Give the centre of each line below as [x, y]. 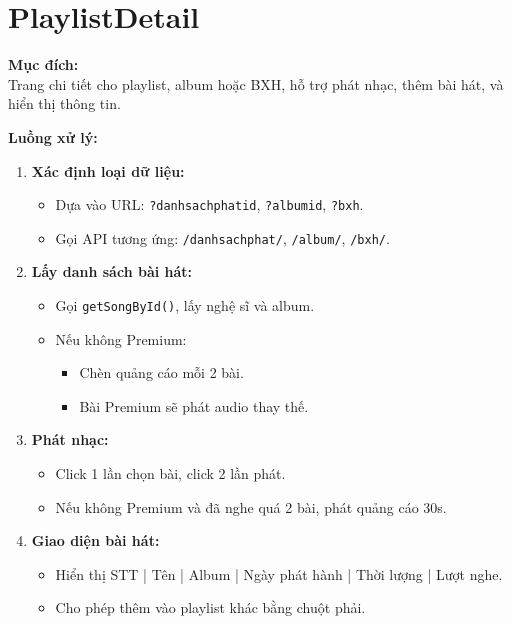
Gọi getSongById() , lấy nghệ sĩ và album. [185, 305]
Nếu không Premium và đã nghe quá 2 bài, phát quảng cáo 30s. [251, 506]
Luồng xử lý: [53, 136]
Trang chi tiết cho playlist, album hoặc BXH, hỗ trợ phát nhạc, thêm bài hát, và [256, 83]
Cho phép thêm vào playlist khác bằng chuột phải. [210, 607]
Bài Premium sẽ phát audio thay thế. [194, 405]
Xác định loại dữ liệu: [108, 170]
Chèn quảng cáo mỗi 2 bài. [161, 372]
